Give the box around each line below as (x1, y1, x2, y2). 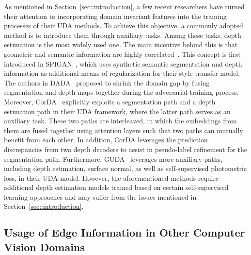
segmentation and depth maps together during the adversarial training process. (4, 87, 239, 97)
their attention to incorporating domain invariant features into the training (4, 11, 227, 21)
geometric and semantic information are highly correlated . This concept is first (4, 49, 241, 59)
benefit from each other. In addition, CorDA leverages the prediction (4, 135, 208, 145)
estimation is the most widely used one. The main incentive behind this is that (4, 39, 238, 50)
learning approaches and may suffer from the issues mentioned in (4, 191, 197, 202)
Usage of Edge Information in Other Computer (4, 225, 245, 240)
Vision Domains (4, 239, 85, 254)
